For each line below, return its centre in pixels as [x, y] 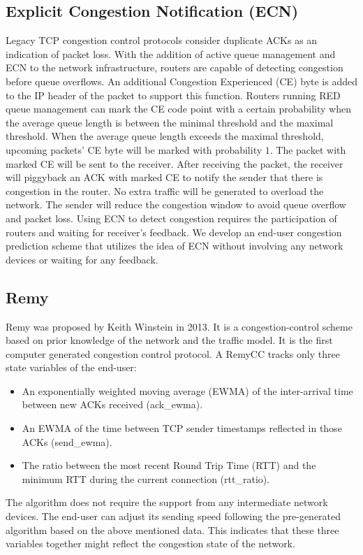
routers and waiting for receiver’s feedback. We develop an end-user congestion [174, 232]
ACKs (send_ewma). [67, 441]
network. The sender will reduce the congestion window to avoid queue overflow [176, 204]
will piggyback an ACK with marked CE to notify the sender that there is [164, 177]
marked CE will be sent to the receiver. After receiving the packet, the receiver [175, 163]
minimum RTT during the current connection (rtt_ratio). [146, 478]
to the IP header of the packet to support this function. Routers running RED [173, 95]
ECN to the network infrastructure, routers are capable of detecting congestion [175, 67]
